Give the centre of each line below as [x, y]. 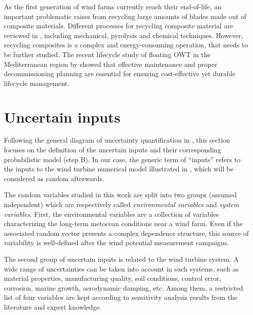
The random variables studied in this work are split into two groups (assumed [120, 195]
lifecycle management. [37, 83]
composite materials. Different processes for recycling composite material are [119, 26]
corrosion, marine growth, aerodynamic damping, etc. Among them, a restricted [124, 287]
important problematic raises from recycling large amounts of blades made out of [125, 16]
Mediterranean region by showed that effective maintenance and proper [111, 64]
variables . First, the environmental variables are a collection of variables [111, 214]
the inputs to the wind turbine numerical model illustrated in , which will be [119, 169]
